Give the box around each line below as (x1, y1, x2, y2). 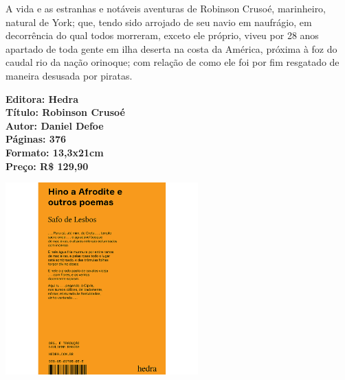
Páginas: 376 (5, 132, 67, 146)
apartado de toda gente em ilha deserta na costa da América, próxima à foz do (5, 41, 337, 56)
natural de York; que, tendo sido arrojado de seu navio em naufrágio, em (5, 14, 312, 29)
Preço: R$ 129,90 (5, 158, 89, 173)
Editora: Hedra (5, 91, 78, 106)
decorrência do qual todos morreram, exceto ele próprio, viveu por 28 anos (5, 28, 319, 43)
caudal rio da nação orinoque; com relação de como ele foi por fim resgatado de (5, 55, 340, 69)
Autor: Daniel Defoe (5, 118, 104, 132)
